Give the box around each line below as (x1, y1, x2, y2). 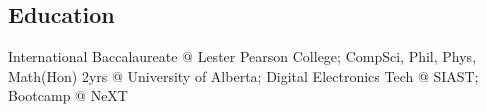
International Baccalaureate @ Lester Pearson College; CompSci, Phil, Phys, (8, 46, 477, 67)
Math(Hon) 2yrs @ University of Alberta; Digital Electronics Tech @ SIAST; (8, 65, 479, 86)
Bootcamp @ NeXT (8, 85, 128, 106)
